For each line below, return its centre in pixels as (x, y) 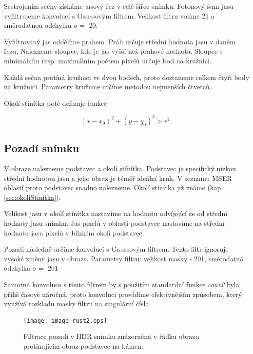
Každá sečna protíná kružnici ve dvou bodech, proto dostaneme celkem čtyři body (127, 77)
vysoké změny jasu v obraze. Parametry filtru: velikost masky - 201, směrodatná (124, 258)
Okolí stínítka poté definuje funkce (56, 103)
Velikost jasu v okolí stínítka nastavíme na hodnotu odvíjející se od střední (116, 213)
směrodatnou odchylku (38, 25)
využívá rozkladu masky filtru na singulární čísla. (78, 304)
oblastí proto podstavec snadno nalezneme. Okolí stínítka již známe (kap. (114, 187)
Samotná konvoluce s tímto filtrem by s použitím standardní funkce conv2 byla (122, 284)
